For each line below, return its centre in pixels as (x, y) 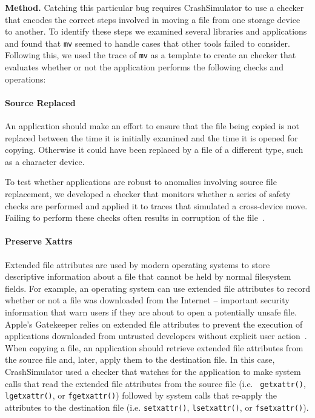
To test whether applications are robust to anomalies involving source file (141, 182)
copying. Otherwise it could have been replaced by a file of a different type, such (154, 150)
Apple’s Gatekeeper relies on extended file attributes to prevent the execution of (154, 324)
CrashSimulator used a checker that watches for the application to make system (153, 371)
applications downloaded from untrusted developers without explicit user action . (156, 336)
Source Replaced (40, 102)
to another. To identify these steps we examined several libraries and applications (156, 31)
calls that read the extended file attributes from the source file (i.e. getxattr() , (155, 383)
